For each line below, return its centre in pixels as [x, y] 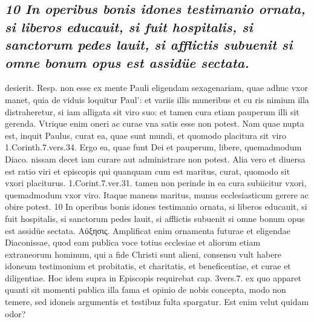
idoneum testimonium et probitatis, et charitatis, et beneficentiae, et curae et [148, 266]
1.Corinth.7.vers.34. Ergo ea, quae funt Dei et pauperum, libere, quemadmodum [153, 147]
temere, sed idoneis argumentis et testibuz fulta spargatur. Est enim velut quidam [157, 302]
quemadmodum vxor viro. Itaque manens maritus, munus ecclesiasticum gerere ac [157, 194]
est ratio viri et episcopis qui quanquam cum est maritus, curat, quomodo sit [148, 171]
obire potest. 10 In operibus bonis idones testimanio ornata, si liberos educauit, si [156, 206]
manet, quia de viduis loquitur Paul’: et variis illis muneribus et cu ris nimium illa [157, 99]
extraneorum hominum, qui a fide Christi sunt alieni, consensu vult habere [143, 254]
